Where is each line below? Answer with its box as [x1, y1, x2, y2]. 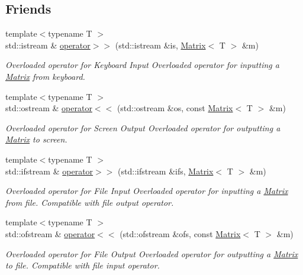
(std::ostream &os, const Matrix [117, 102, 233, 114]
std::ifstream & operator [5, 164, 94, 177]
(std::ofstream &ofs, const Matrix [120, 227, 241, 240]
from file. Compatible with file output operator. [5, 196, 174, 208]
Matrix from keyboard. [5, 70, 85, 82]
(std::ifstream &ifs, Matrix [118, 164, 214, 177]
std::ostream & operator [5, 102, 92, 114]
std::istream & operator [5, 38, 91, 51]
